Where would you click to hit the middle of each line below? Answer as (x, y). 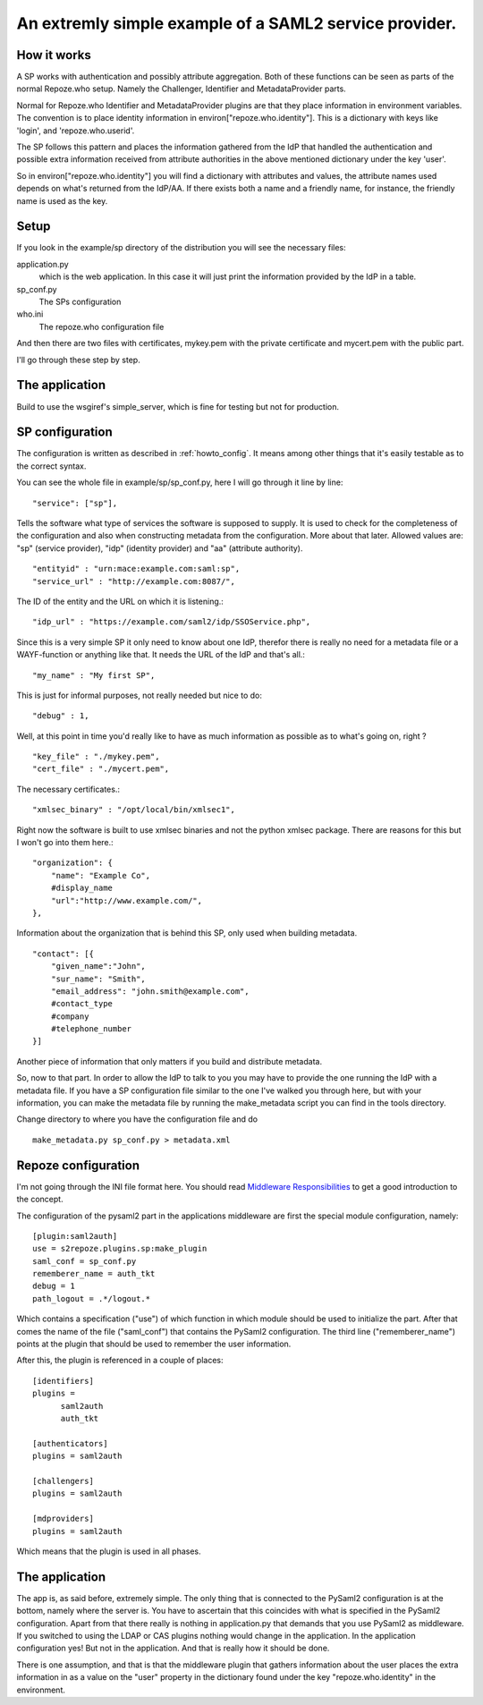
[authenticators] (70, 1443)
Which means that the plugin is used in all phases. (109, 1551)
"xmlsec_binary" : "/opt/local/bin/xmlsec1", (134, 810)
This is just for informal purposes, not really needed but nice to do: (140, 695)
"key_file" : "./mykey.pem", (96, 757)
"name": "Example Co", (101, 875)
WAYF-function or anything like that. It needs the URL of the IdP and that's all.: (161, 655)
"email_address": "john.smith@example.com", (150, 991)
